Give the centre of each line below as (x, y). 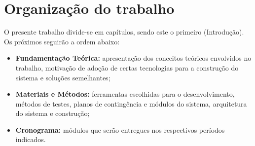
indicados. (31, 139)
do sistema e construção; (53, 113)
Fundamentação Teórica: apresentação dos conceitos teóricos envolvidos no (133, 58)
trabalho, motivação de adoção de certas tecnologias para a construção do (127, 67)
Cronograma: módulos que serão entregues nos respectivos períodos (120, 129)
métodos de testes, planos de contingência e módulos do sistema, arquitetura (131, 103)
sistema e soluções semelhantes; (63, 77)
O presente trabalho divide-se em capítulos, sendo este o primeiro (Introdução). (124, 32)
